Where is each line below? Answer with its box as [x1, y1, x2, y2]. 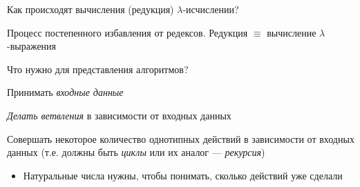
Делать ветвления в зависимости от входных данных [7, 108, 231, 122]
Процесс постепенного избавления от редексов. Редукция [7, 25, 248, 39]
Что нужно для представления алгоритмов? [7, 61, 189, 76]
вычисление [267, 25, 316, 39]
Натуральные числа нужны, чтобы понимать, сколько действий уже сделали [23, 168, 343, 182]
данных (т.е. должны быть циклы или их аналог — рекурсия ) [7, 145, 265, 159]
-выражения [7, 39, 57, 53]
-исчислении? [182, 2, 239, 16]
